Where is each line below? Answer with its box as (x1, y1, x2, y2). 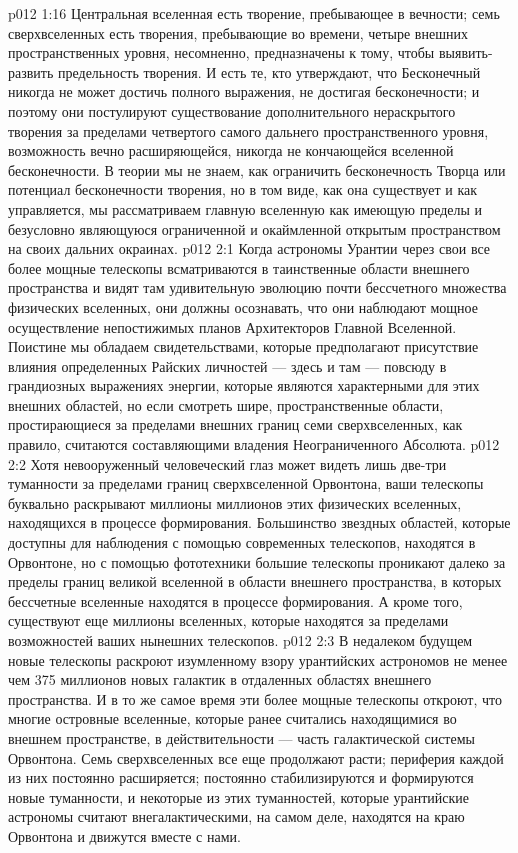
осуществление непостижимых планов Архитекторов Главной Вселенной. (8, 316, 457, 337)
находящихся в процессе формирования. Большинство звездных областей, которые (8, 512, 511, 533)
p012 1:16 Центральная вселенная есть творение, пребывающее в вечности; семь (8, 3, 500, 23)
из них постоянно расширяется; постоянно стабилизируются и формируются (8, 767, 474, 788)
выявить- (438, 42, 493, 63)
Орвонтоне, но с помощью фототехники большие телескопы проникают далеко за (8, 551, 506, 572)
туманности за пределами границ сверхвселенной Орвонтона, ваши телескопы (8, 473, 484, 494)
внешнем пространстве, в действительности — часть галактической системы (8, 727, 475, 748)
